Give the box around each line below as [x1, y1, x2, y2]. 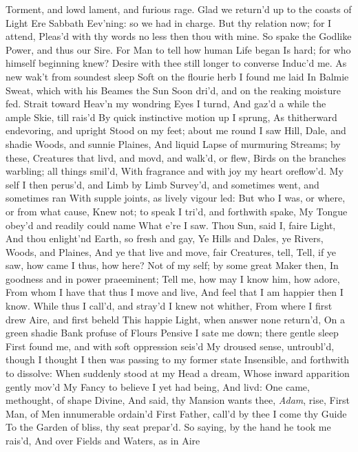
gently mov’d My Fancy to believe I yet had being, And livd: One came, [6, 379, 310, 394]
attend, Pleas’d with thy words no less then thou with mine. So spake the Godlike [6, 29, 352, 43]
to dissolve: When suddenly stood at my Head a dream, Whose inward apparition [6, 366, 350, 380]
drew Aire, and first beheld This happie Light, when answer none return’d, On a [6, 312, 346, 326]
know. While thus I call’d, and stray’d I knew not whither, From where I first [6, 299, 333, 313]
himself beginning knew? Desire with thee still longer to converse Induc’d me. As [6, 56, 347, 70]
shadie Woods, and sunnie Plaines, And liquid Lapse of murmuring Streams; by [6, 136, 341, 151]
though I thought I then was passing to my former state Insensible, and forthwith [6, 352, 350, 367]
